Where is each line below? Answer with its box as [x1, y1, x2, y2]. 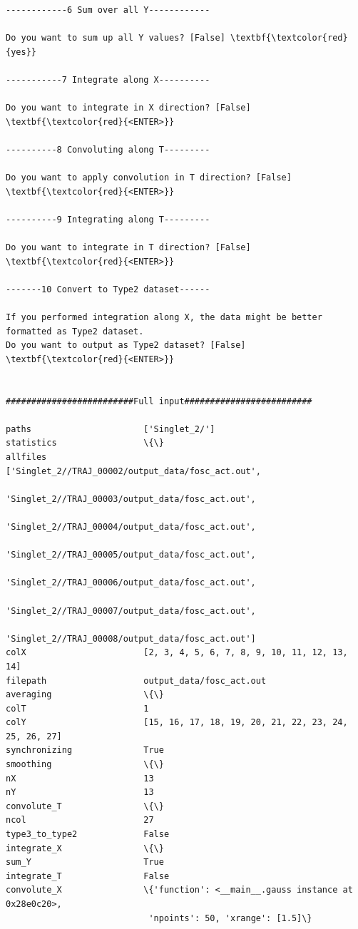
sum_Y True [6, 857, 164, 868]
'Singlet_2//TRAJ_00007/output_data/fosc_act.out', [6, 605, 256, 616]
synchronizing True [6, 745, 164, 756]
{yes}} [6, 46, 36, 57]
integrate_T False [6, 871, 170, 881]
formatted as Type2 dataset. [6, 326, 144, 337]
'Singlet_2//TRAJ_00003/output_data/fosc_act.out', [6, 493, 256, 504]
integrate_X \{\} [6, 843, 164, 853]
